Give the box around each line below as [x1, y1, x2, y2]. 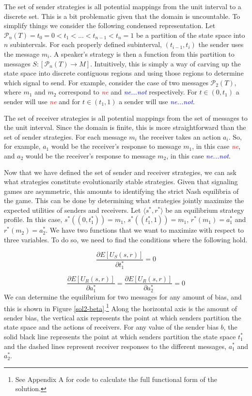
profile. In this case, [4, 214, 63, 224]
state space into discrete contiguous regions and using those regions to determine [4, 68, 244, 78]
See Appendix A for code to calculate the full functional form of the [15, 374, 218, 384]
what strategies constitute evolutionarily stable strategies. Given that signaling [4, 176, 238, 187]
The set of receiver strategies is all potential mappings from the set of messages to [4, 112, 248, 123]
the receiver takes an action [139, 131, 221, 142]
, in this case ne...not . [166, 150, 231, 160]
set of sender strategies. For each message [4, 131, 127, 142]
